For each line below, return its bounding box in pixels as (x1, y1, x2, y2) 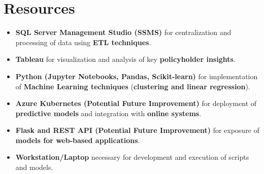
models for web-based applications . (15, 134, 140, 145)
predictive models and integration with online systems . (15, 108, 202, 118)
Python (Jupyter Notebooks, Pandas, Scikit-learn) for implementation (15, 71, 258, 81)
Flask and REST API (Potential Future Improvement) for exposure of (15, 125, 259, 135)
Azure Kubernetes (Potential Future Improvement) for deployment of (15, 98, 257, 109)
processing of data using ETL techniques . (15, 37, 151, 47)
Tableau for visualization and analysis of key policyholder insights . (15, 54, 236, 64)
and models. (15, 162, 53, 172)
